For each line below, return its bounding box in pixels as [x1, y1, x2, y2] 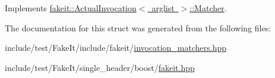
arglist [151, 2, 175, 14]
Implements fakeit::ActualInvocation [5, 2, 137, 14]
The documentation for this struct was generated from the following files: [5, 21, 271, 34]
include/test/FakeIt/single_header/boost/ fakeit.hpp [5, 61, 195, 73]
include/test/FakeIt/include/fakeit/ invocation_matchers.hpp [5, 41, 226, 54]
